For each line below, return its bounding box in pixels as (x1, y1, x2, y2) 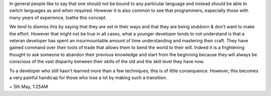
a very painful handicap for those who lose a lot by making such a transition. (9, 75, 168, 81)
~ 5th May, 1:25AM (9, 84, 48, 90)
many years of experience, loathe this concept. (9, 14, 107, 20)
